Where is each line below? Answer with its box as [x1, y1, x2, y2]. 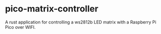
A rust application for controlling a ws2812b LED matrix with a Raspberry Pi [5, 19, 157, 25]
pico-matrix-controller [5, 3, 99, 14]
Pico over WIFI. [5, 24, 36, 30]
